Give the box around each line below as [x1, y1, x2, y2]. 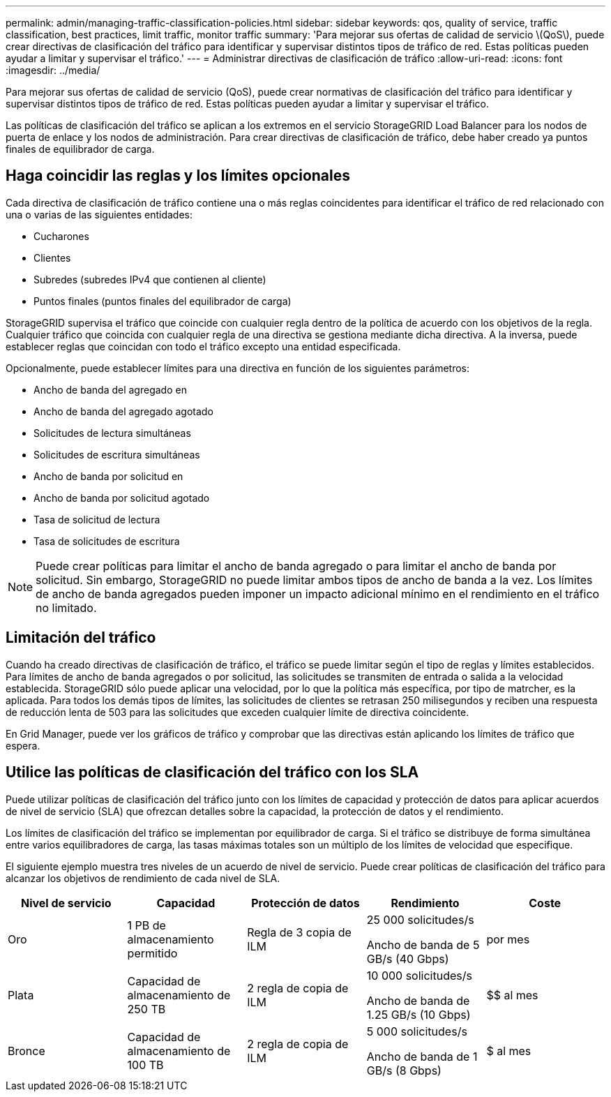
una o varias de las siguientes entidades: [6, 208, 193, 221]
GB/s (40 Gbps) [366, 951, 449, 966]
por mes [486, 932, 530, 946]
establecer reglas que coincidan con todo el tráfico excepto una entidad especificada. [6, 340, 401, 352]
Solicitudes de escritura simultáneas [33, 448, 200, 461]
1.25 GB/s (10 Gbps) [366, 1007, 471, 1022]
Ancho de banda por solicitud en [33, 470, 183, 482]
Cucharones [33, 230, 89, 242]
